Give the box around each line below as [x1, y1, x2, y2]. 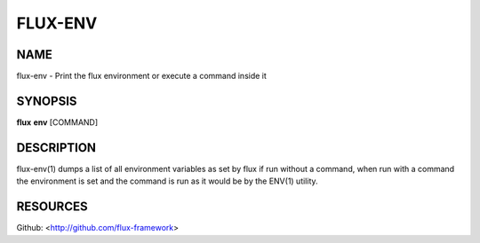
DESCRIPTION [16, 140, 97, 155]
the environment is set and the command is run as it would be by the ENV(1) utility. [16, 176, 319, 186]
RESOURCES [16, 200, 88, 215]
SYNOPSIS [16, 93, 77, 108]
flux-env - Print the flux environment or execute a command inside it [16, 71, 267, 82]
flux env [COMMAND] [16, 116, 99, 128]
